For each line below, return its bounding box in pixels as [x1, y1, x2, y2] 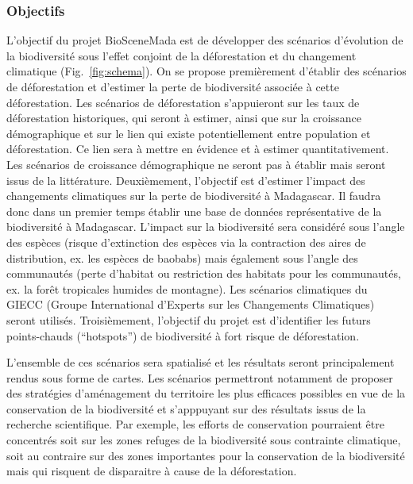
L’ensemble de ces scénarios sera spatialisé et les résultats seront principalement [6, 354, 395, 371]
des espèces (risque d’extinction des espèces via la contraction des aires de [6, 233, 366, 250]
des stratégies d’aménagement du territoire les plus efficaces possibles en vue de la [6, 385, 406, 401]
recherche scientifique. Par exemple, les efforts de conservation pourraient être [6, 416, 384, 432]
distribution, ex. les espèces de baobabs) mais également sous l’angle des [6, 249, 358, 266]
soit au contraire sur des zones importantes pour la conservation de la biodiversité [6, 447, 405, 463]
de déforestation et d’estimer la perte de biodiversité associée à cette [6, 79, 339, 94]
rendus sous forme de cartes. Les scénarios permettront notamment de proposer [6, 369, 393, 386]
